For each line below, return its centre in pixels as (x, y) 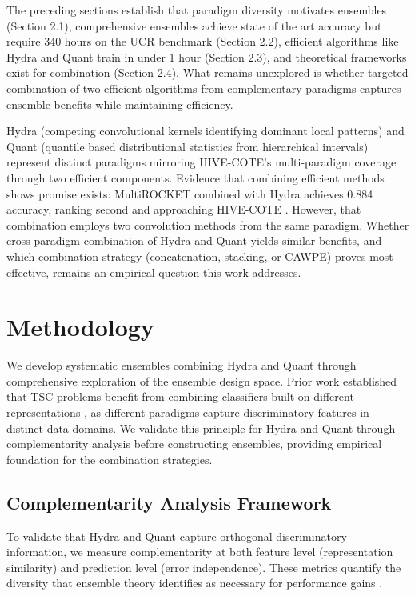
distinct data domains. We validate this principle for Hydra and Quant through (201, 428)
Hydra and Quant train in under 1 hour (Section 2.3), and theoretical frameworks (207, 56)
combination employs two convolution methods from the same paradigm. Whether (208, 224)
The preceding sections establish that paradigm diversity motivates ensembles (197, 10)
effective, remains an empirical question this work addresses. (154, 272)
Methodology (80, 327)
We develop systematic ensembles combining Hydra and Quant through (182, 365)
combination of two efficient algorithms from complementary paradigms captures (204, 88)
